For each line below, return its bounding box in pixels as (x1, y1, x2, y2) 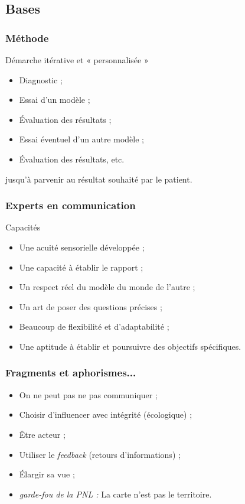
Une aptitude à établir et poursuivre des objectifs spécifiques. (19, 340, 241, 352)
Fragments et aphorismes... (5, 365, 136, 380)
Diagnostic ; (19, 73, 63, 86)
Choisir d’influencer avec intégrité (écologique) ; (19, 408, 192, 421)
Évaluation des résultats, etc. (19, 152, 125, 165)
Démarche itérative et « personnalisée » (5, 54, 149, 66)
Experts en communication (5, 198, 136, 213)
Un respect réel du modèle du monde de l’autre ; (19, 281, 195, 293)
